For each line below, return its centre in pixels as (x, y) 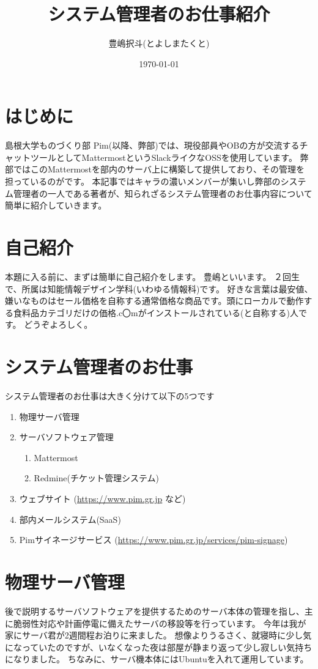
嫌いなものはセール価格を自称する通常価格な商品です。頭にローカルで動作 (154, 301)
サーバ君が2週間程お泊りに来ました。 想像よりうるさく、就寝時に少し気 (167, 635)
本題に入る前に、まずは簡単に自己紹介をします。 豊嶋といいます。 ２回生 (153, 276)
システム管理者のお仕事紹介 (159, 14)
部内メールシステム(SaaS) (70, 519)
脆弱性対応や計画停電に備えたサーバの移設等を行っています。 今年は (151, 623)
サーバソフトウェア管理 (66, 437)
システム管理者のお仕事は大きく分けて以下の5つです (110, 396)
